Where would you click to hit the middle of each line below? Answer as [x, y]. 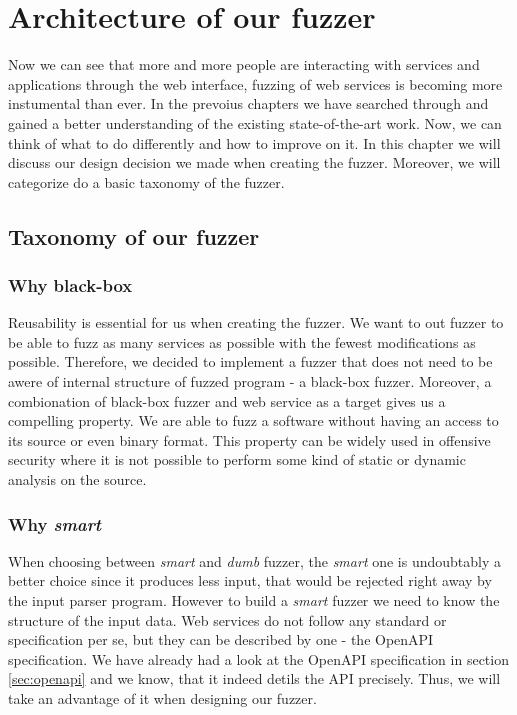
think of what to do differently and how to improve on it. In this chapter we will [254, 142]
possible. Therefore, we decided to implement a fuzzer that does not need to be [250, 361]
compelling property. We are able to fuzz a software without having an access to [253, 420]
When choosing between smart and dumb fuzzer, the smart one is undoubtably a [255, 560]
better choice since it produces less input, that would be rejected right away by [250, 580]
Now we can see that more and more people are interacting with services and [244, 64]
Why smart [55, 523]
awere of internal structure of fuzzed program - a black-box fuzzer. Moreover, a [250, 381]
